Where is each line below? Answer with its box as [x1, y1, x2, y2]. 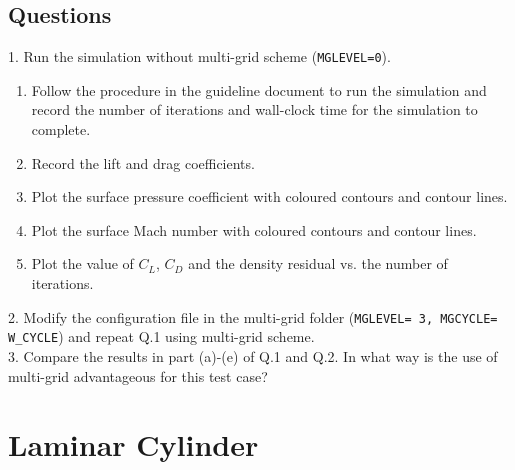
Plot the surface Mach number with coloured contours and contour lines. [31, 219, 477, 240]
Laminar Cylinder [8, 424, 259, 465]
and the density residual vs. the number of [188, 253, 448, 274]
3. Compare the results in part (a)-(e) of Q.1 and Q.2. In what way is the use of [8, 345, 498, 366]
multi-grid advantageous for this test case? [8, 365, 268, 386]
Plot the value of [31, 253, 134, 274]
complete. [31, 119, 91, 140]
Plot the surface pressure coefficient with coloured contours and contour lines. [31, 186, 508, 207]
